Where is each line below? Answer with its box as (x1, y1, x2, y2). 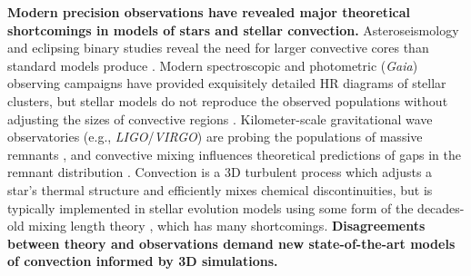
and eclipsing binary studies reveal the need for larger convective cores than (7, 38, 429, 57)
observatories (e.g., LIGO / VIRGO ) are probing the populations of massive (7, 127, 423, 146)
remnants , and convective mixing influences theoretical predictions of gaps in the (7, 144, 461, 163)
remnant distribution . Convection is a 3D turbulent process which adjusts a (7, 163, 433, 182)
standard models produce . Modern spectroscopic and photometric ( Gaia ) (7, 55, 418, 74)
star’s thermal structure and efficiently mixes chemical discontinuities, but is (7, 180, 433, 199)
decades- (417, 198, 465, 217)
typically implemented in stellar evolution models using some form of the (7, 198, 414, 217)
